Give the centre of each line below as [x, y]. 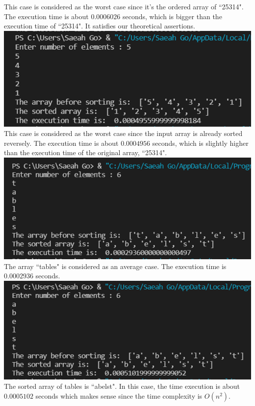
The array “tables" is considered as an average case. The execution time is [115, 266]
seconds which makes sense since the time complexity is [119, 396]
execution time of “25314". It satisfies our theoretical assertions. [100, 26]
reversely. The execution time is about [61, 143]
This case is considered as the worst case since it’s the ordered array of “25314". [124, 6]
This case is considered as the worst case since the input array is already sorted [123, 133]
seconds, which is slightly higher [200, 143]
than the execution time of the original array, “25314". [86, 152]
